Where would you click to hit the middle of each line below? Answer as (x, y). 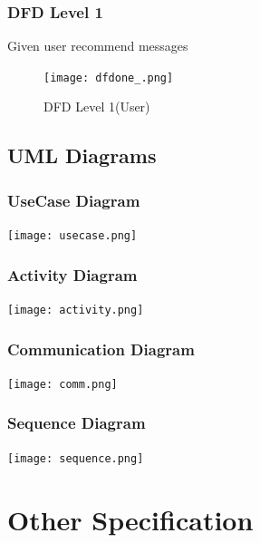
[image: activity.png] (76, 310)
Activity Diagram (72, 274)
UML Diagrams (82, 155)
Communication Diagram (101, 349)
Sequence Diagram (77, 423)
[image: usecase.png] (72, 236)
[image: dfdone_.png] (109, 78)
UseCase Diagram (74, 200)
